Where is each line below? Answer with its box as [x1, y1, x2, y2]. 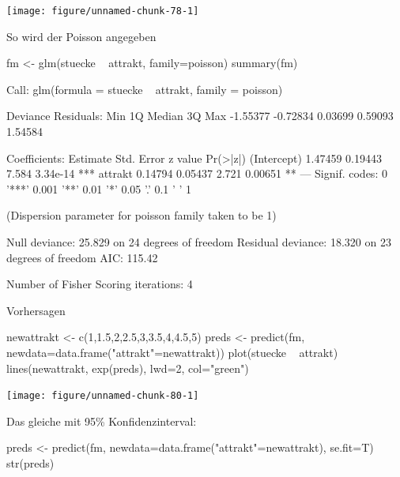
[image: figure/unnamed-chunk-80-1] [6, 390, 199, 402]
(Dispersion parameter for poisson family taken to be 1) [6, 207, 277, 223]
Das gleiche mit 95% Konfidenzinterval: [6, 412, 197, 429]
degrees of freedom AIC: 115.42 [6, 249, 158, 265]
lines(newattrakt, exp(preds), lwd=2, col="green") [6, 359, 249, 376]
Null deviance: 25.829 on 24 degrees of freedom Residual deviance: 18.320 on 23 [6, 234, 391, 250]
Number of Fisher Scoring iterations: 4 [6, 276, 193, 292]
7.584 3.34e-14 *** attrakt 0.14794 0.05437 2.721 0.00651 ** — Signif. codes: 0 [6, 165, 387, 182]
